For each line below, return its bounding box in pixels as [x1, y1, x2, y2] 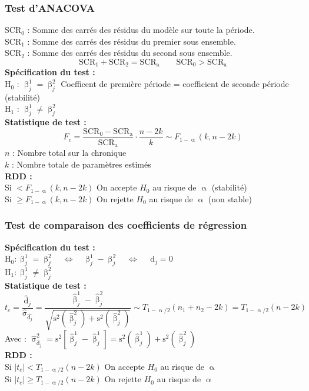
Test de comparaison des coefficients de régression [5, 218, 247, 232]
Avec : [5, 332, 26, 345]
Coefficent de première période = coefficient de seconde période [61, 78, 289, 90]
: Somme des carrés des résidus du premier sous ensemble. [27, 35, 236, 47]
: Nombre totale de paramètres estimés [11, 158, 151, 170]
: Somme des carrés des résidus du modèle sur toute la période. [27, 24, 255, 36]
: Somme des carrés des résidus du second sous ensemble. [27, 46, 232, 59]
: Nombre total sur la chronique [12, 146, 127, 159]
